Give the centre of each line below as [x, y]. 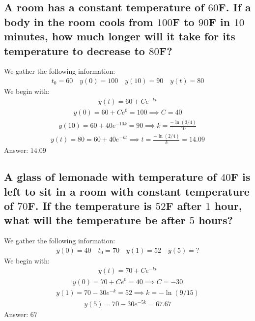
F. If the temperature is [90, 205]
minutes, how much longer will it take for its [120, 36]
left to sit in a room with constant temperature [127, 191]
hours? [216, 220]
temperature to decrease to [74, 50]
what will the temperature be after [95, 220]
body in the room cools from [79, 21]
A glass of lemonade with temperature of [110, 177]
